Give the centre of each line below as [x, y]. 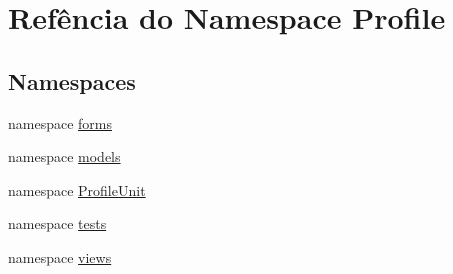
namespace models [64, 156]
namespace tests [57, 223]
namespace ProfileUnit [77, 189]
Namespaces [72, 80]
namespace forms [60, 122]
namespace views [60, 256]
